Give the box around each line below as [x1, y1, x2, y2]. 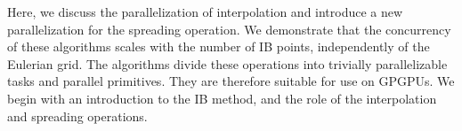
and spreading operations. [7, 106, 148, 125]
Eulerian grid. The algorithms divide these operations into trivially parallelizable [7, 54, 448, 73]
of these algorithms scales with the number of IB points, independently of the [7, 37, 430, 56]
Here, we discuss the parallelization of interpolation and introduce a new [7, 3, 403, 20]
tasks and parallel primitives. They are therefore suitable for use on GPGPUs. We [7, 72, 455, 90]
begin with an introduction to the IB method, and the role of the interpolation [7, 89, 437, 107]
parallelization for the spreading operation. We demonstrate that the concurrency [7, 19, 451, 38]
